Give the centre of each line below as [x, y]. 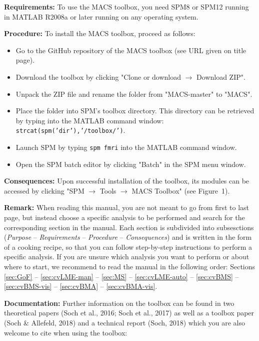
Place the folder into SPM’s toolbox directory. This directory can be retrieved [135, 111]
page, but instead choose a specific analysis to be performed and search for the [124, 217]
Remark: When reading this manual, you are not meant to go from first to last [127, 207]
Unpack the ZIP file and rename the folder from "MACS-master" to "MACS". [134, 94]
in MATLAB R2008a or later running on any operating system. [101, 16]
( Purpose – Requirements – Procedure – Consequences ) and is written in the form [128, 237]
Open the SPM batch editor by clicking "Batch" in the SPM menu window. [131, 164]
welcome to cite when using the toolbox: [66, 332]
